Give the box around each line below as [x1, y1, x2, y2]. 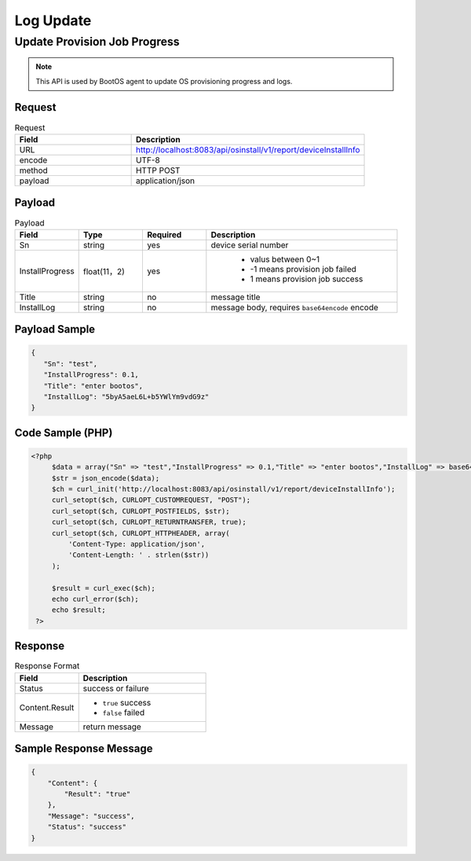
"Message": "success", [47, 812, 135, 820]
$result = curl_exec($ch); [51, 584, 156, 592]
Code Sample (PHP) [14, 426, 113, 439]
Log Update [14, 12, 92, 29]
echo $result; [51, 606, 106, 614]
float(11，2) [82, 266, 126, 277]
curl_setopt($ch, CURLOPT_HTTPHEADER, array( [51, 529, 231, 537]
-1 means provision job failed [250, 263, 357, 274]
